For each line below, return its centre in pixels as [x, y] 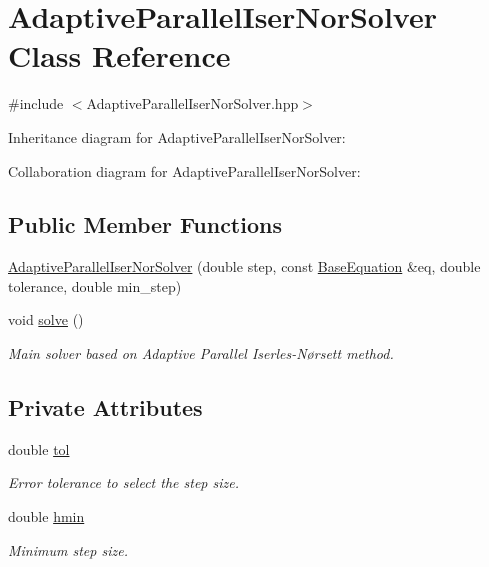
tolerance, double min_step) [95, 285]
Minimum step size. [68, 549]
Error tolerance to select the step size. [123, 482]
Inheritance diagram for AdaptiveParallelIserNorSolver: [177, 136]
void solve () [46, 319]
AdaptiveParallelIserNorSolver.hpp [192, 103]
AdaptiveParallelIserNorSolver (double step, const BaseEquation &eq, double [244, 266]
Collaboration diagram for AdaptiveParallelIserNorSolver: [184, 170]
